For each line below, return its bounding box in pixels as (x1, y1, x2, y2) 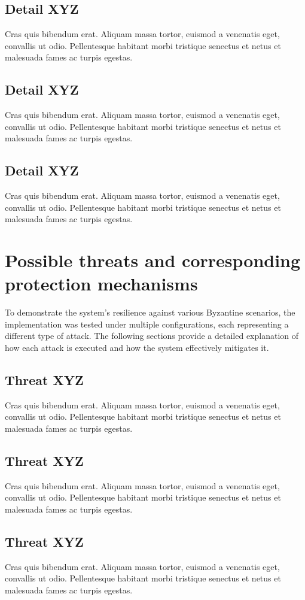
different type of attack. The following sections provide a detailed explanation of (5, 329, 299, 342)
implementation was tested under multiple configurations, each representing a (5, 317, 289, 330)
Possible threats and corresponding (5, 248, 301, 272)
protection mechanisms (5, 271, 198, 296)
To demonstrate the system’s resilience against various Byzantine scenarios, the (5, 306, 295, 319)
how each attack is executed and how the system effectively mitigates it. (5, 341, 269, 354)
